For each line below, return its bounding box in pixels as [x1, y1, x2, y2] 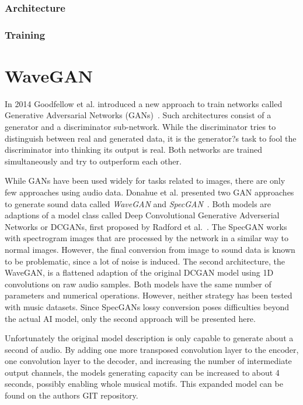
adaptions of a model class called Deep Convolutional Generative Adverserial [5, 209, 280, 221]
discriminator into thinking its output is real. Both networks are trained [5, 143, 262, 156]
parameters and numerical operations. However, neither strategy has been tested [5, 289, 292, 301]
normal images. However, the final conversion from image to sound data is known [5, 243, 295, 255]
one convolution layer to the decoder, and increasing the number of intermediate [5, 355, 292, 367]
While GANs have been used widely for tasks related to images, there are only [5, 174, 285, 187]
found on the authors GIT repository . [5, 389, 138, 401]
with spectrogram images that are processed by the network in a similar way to [5, 232, 288, 244]
